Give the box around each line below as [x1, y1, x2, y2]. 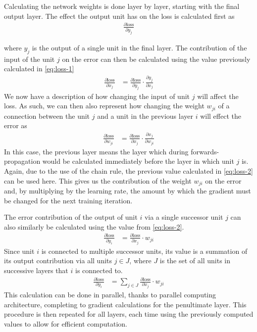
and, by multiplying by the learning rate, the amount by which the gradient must [4, 185, 251, 195]
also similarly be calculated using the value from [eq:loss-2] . [4, 221, 184, 232]
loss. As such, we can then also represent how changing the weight [4, 100, 205, 111]
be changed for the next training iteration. [4, 195, 133, 205]
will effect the [200, 110, 241, 121]
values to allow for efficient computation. [4, 318, 127, 329]
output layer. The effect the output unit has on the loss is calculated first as [4, 10, 235, 21]
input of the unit [4, 53, 55, 64]
